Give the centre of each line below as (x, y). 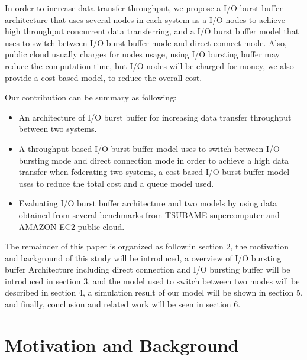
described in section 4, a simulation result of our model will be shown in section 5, (154, 292)
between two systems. (58, 129)
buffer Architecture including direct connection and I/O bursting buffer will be (148, 269)
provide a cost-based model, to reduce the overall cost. (104, 77)
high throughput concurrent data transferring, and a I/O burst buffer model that (152, 31)
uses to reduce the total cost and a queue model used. (116, 183)
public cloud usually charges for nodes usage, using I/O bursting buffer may (142, 54)
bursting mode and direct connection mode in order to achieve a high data (154, 160)
